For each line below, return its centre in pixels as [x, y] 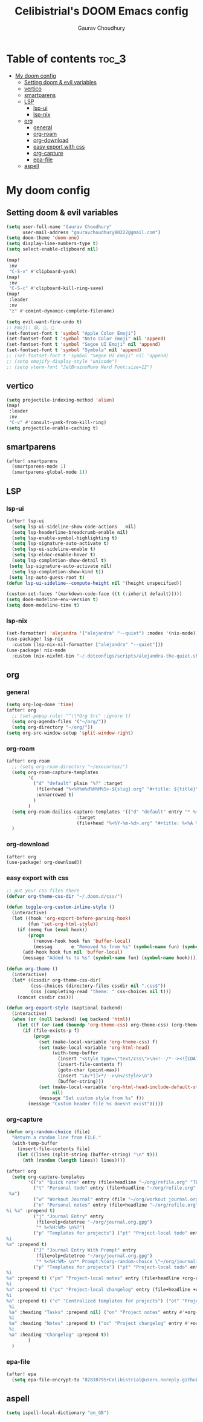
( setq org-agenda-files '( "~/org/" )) [59, 721]
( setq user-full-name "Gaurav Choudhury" [59, 227]
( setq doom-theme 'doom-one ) [43, 238]
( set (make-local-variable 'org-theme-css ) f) [98, 1042]
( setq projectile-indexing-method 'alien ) [60, 400]
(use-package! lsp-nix [35, 639]
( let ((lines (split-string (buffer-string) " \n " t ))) [88, 1154]
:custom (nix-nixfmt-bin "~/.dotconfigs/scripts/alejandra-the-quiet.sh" [106, 656]
